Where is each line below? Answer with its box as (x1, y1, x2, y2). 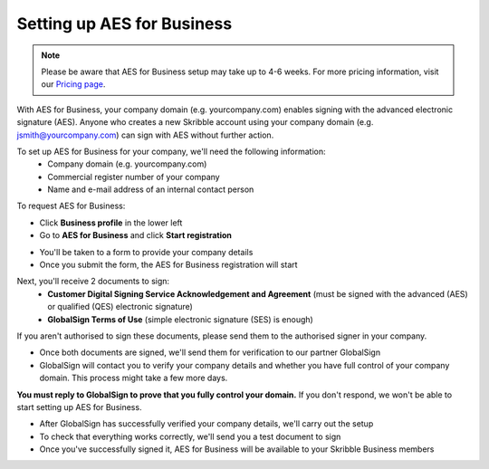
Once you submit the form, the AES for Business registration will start (39, 259, 298, 271)
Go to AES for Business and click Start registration (39, 230, 233, 241)
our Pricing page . (41, 79, 106, 90)
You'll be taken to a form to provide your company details (39, 246, 254, 257)
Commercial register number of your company (47, 171, 221, 182)
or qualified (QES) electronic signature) (47, 301, 194, 312)
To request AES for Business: (16, 200, 126, 212)
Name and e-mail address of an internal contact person (47, 184, 254, 195)
